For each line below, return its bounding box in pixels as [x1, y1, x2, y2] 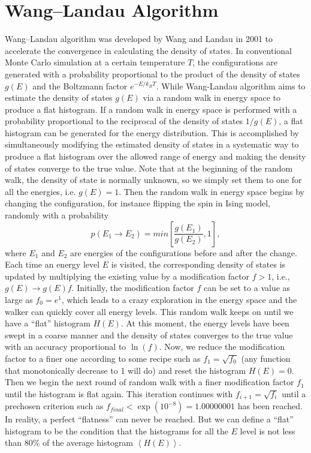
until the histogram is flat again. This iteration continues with [5, 387, 233, 400]
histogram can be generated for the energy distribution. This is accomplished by [5, 126, 299, 139]
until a [282, 387, 306, 400]
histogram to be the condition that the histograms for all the [5, 424, 228, 437]
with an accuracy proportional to [5, 340, 126, 353]
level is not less [240, 424, 295, 437]
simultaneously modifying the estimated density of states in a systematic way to [5, 138, 299, 151]
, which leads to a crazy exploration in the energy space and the [61, 293, 297, 305]
